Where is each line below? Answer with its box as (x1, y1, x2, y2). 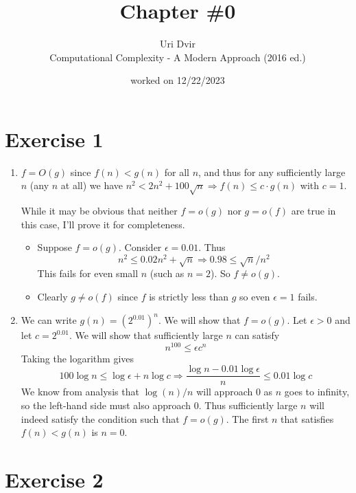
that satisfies (281, 411, 334, 426)
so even (239, 289, 270, 304)
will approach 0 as (196, 384, 273, 399)
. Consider (119, 240, 162, 254)
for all (164, 164, 189, 179)
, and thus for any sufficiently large (198, 164, 346, 179)
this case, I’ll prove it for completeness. (21, 217, 185, 231)
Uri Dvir (159, 36, 195, 51)
